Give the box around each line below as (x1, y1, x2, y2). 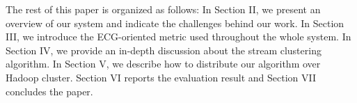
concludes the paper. (6, 84, 93, 98)
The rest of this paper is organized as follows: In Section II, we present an (6, 2, 321, 16)
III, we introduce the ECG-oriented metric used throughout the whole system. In (6, 29, 351, 44)
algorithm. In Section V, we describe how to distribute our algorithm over (6, 56, 321, 71)
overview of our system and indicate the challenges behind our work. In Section (6, 15, 344, 30)
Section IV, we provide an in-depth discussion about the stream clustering (6, 42, 322, 57)
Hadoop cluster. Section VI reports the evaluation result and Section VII (6, 70, 317, 84)
